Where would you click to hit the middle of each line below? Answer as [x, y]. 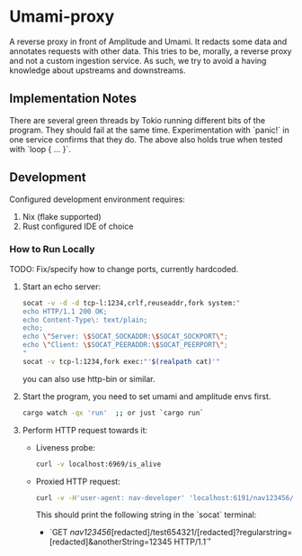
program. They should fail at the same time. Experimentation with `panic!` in [149, 130]
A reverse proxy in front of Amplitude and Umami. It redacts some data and [148, 41]
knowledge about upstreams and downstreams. [98, 70]
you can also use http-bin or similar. [89, 378]
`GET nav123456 [80, 533]
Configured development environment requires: [98, 199]
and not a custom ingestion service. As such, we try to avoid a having [138, 60]
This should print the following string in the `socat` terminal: [146, 515]
